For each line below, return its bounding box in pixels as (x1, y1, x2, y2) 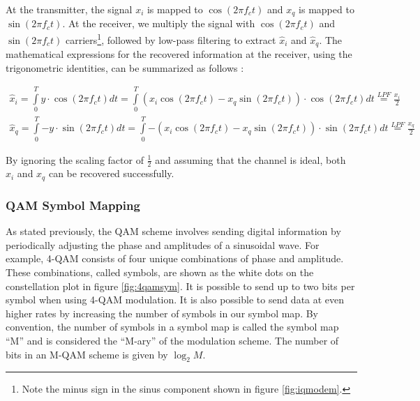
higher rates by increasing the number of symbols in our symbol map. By (6, 305, 318, 320)
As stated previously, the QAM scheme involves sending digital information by (6, 224, 341, 239)
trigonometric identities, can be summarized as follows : (6, 60, 244, 75)
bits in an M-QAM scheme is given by (6, 347, 168, 361)
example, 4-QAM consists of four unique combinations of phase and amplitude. (6, 251, 344, 266)
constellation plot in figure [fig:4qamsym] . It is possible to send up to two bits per (6, 278, 355, 293)
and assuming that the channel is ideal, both (155, 152, 346, 167)
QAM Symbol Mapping (6, 196, 140, 213)
